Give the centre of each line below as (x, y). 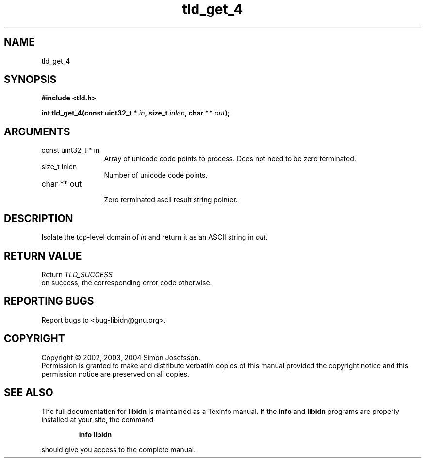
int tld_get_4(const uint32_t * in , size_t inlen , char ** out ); (136, 113)
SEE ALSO (29, 393)
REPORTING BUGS (49, 301)
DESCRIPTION (39, 218)
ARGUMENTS (37, 132)
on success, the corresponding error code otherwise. (127, 282)
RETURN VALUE (43, 256)
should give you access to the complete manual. (119, 449)
